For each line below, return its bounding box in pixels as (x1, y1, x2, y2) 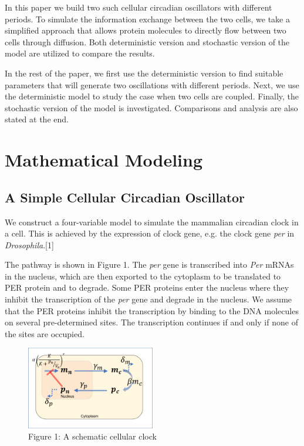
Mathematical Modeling (5, 148, 203, 172)
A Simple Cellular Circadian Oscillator (5, 188, 245, 206)
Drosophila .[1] (5, 238, 54, 251)
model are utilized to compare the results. (5, 47, 155, 59)
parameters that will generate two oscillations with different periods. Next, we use (5, 78, 299, 91)
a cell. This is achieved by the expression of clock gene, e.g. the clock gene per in (5, 227, 295, 239)
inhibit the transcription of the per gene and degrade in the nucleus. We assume (5, 293, 292, 305)
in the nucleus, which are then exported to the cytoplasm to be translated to (5, 269, 281, 282)
